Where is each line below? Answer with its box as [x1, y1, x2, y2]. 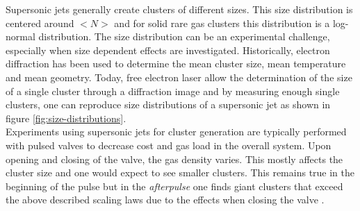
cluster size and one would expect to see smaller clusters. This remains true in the [6, 165, 355, 180]
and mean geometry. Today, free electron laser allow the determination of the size [6, 69, 352, 84]
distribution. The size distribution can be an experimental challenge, [38, 29, 330, 44]
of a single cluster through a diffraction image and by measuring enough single [6, 83, 340, 98]
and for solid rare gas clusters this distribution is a [114, 15, 330, 30]
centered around [6, 15, 74, 30]
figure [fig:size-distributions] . [6, 110, 126, 125]
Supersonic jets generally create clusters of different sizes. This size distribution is [6, 2, 353, 16]
